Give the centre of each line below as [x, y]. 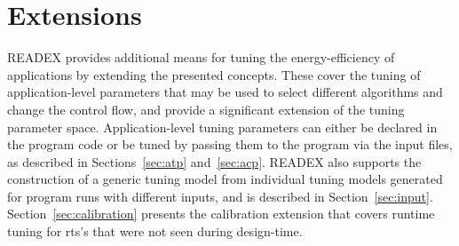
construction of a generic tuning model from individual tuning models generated [225, 179]
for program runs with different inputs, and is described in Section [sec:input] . [220, 196]
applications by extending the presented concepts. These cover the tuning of [214, 74]
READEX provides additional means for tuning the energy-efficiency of [201, 57]
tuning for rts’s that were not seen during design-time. [155, 231]
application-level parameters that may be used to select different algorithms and [225, 92]
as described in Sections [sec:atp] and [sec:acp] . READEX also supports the [214, 161]
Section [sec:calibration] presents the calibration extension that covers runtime [221, 214]
